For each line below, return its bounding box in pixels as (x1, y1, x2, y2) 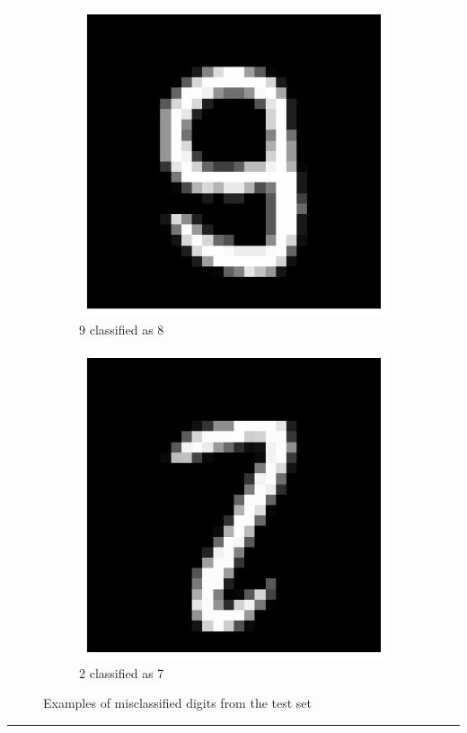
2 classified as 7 (79, 663, 164, 682)
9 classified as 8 (79, 319, 164, 338)
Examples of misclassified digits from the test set (43, 693, 313, 712)
